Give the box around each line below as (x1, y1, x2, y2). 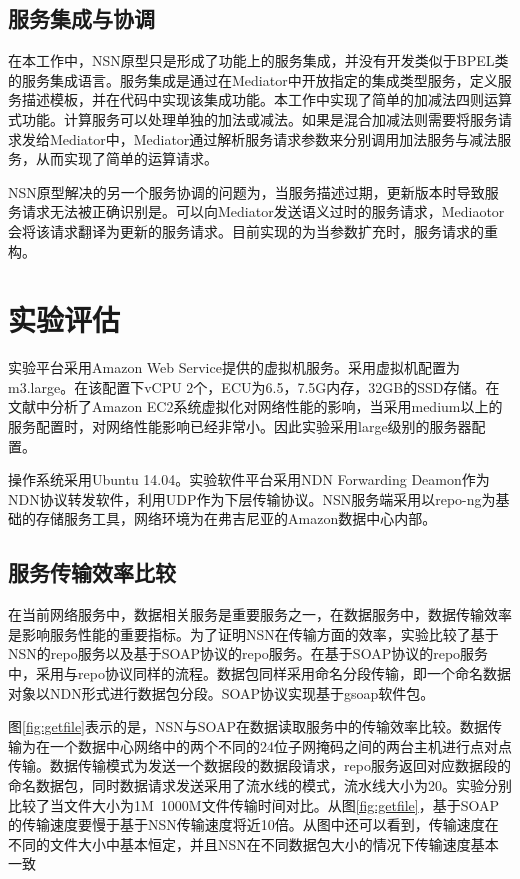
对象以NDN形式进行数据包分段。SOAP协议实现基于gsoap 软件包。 (8, 682, 435, 703)
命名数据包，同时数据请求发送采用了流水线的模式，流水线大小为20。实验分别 (8, 774, 512, 795)
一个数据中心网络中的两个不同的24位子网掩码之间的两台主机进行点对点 (49, 735, 512, 756)
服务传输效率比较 (8, 557, 176, 588)
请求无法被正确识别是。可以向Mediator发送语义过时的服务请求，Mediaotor (21, 201, 505, 222)
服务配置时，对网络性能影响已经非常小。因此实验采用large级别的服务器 (8, 416, 472, 437)
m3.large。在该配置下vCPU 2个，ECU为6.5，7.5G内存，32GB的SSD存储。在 (8, 376, 500, 397)
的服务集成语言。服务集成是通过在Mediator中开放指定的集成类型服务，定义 (8, 69, 498, 90)
